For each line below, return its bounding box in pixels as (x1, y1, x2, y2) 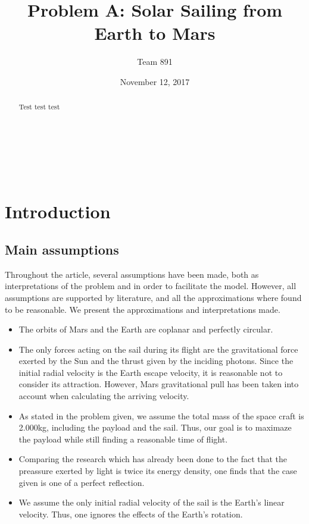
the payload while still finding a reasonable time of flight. (18, 432, 228, 445)
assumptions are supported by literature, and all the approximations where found (5, 291, 302, 303)
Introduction (5, 199, 111, 224)
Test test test (18, 102, 60, 112)
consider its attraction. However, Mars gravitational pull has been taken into (18, 378, 299, 390)
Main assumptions (5, 240, 119, 258)
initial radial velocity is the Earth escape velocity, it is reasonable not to (18, 366, 283, 378)
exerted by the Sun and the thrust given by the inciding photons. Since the (18, 354, 294, 367)
